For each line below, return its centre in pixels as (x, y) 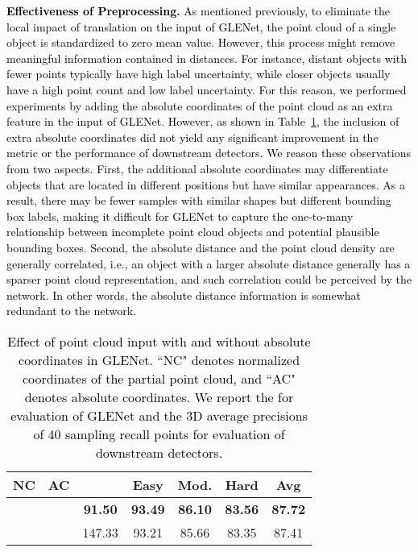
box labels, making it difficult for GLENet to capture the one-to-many (180, 216)
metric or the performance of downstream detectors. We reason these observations (209, 153)
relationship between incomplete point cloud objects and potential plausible (193, 232)
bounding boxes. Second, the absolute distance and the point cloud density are (201, 247)
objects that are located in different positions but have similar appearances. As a (206, 184)
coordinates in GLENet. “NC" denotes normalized (159, 359)
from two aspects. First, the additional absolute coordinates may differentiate (197, 168)
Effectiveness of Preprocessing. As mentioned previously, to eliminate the (199, 10)
